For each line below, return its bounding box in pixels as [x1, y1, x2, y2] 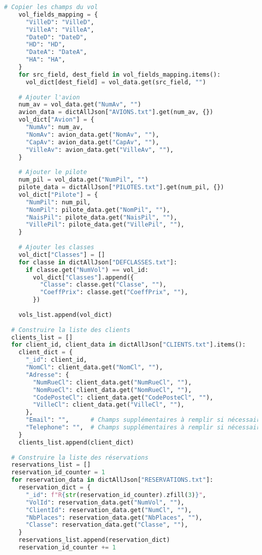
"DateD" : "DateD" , [25, 33, 87, 41]
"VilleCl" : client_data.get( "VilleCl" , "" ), [33, 401, 184, 409]
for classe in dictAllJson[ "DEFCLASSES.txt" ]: [18, 258, 177, 266]
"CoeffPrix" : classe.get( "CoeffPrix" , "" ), [40, 289, 188, 296]
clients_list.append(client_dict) [18, 438, 134, 446]
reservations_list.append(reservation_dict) [18, 536, 170, 544]
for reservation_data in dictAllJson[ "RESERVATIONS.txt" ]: [11, 476, 214, 484]
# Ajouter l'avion [18, 93, 80, 101]
